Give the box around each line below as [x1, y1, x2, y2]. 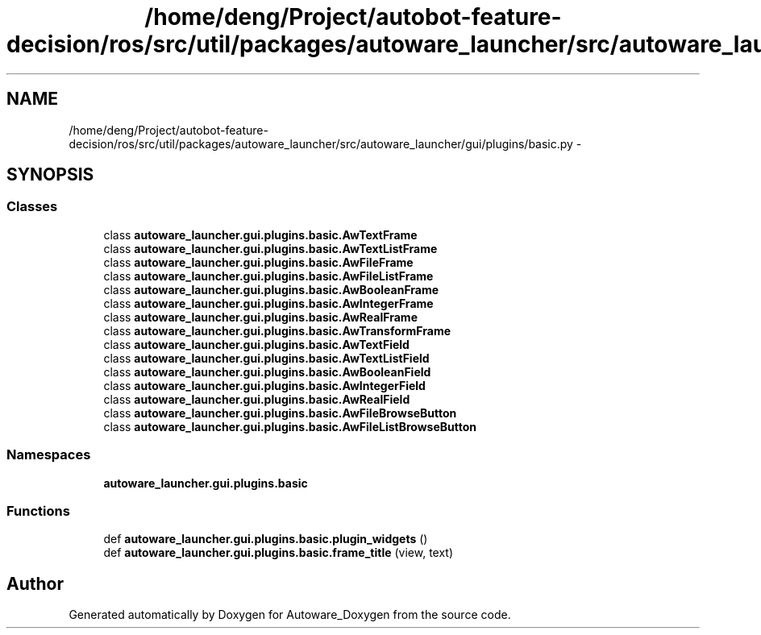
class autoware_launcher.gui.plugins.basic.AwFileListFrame [103, 268, 434, 283]
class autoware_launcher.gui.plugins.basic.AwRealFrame [103, 309, 418, 324]
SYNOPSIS [6, 164, 94, 185]
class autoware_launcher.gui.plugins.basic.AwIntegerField [103, 378, 426, 392]
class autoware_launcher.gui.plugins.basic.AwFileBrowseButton [103, 405, 457, 420]
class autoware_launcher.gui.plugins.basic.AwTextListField [103, 351, 430, 365]
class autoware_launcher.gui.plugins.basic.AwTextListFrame [103, 241, 438, 255]
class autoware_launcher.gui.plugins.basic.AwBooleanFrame [103, 282, 439, 297]
